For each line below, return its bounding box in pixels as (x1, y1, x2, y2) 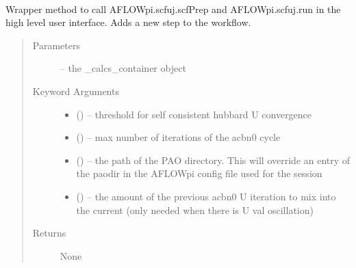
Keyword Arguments (32, 83, 119, 98)
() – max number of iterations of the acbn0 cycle (76, 130, 281, 144)
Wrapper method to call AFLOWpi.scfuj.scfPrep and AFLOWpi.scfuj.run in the (5, 1, 341, 16)
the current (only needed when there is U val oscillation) (76, 202, 314, 217)
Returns (32, 226, 66, 240)
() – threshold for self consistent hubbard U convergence (76, 107, 312, 121)
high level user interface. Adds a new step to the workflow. (5, 15, 251, 29)
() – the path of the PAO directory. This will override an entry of (76, 152, 351, 167)
